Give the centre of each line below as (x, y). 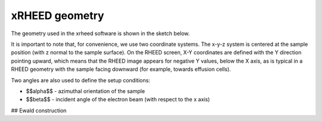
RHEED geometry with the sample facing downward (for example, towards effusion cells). (121, 69)
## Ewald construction (39, 110)
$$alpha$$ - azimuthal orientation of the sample (86, 91)
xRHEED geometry (58, 15)
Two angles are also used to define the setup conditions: (80, 80)
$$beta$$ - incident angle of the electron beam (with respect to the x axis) (118, 100)
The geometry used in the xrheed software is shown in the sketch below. (100, 33)
